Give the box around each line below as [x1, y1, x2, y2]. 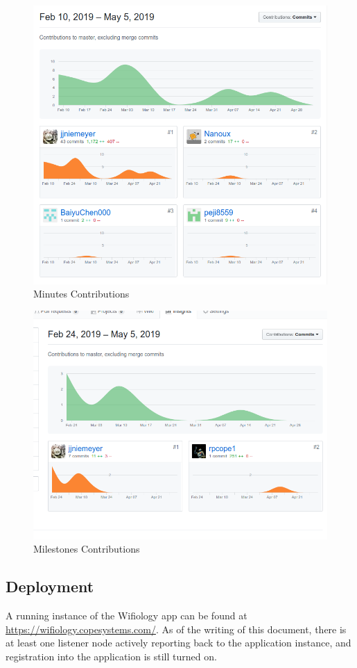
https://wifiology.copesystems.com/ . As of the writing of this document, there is [6, 621, 347, 636]
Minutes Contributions [33, 286, 130, 301]
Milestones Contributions [33, 541, 140, 556]
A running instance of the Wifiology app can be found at [6, 608, 247, 622]
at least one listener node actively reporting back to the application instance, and [6, 635, 351, 650]
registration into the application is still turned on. [6, 649, 217, 663]
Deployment [6, 576, 94, 597]
